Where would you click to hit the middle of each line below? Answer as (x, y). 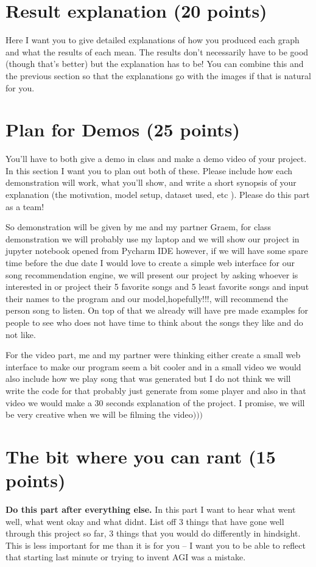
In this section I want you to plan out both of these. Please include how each (149, 170)
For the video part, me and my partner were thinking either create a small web (153, 355)
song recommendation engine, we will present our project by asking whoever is (152, 274)
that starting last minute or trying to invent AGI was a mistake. (126, 557)
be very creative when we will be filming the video (99, 414)
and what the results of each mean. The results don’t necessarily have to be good (157, 51)
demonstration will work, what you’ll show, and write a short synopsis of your (151, 182)
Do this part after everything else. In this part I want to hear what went (151, 509)
